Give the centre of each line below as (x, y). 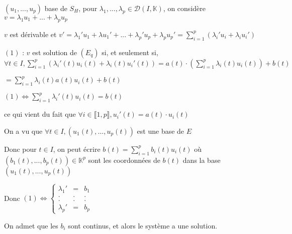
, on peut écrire (77, 149)
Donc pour (20, 149)
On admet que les (31, 225)
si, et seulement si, (130, 52)
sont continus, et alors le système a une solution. (143, 225)
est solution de (55, 52)
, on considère (184, 8)
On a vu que (23, 131)
